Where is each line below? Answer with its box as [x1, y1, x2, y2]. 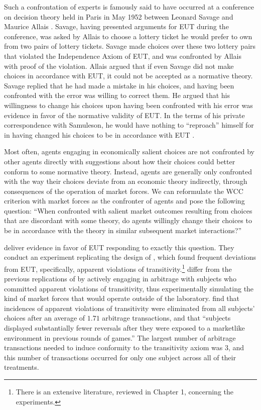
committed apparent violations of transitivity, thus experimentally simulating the [4, 283, 254, 293]
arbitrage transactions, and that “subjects [102, 313, 231, 323]
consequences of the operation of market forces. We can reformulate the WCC [4, 185, 243, 196]
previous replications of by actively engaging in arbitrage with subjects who [4, 273, 236, 284]
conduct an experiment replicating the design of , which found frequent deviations [4, 252, 256, 262]
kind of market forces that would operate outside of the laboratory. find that [4, 293, 240, 303]
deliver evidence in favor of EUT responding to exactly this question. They [4, 242, 234, 252]
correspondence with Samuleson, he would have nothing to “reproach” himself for [4, 120, 254, 130]
